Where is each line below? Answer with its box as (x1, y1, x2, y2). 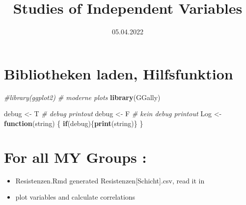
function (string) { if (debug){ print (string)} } (4, 118, 143, 128)
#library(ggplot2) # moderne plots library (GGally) (4, 92, 161, 102)
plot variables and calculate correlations (15, 192, 136, 202)
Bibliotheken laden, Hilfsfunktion (4, 63, 233, 83)
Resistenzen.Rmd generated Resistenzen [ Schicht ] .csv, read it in (15, 175, 205, 185)
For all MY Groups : (4, 147, 147, 167)
